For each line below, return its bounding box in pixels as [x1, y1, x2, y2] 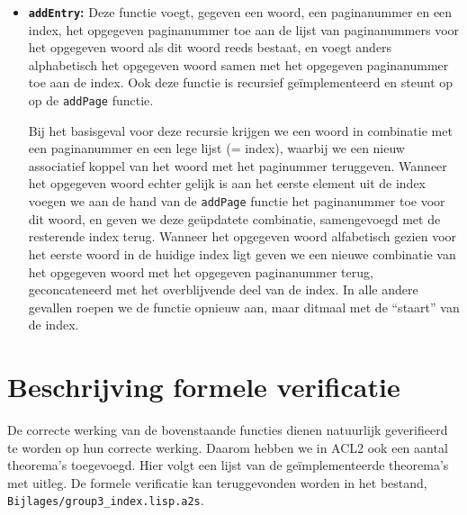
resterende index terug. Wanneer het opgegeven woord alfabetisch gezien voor [28, 227, 457, 246]
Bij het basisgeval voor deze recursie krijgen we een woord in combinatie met [28, 121, 453, 140]
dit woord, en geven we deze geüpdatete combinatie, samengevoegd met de [28, 209, 441, 228]
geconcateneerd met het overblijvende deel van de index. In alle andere [28, 280, 418, 299]
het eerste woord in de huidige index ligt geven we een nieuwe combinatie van [28, 244, 456, 263]
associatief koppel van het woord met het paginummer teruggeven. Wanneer [28, 156, 447, 175]
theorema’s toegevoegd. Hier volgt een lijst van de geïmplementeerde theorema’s [7, 456, 449, 474]
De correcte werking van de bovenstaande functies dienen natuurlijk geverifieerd [7, 420, 448, 438]
